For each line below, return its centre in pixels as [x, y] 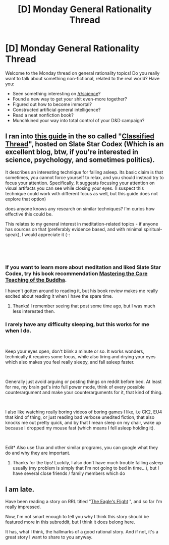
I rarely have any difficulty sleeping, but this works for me [77, 324]
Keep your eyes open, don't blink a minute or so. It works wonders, [75, 351]
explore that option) [26, 199]
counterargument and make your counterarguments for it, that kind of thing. [84, 393]
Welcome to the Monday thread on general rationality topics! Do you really [82, 73]
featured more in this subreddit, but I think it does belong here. [70, 522]
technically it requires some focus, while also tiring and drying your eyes [80, 357]
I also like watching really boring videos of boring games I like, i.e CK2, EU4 [84, 412]
